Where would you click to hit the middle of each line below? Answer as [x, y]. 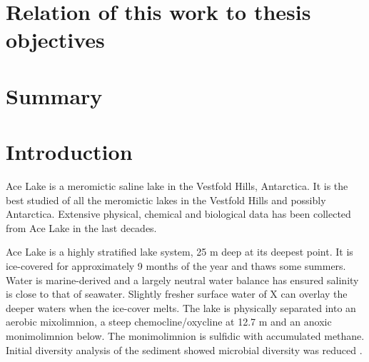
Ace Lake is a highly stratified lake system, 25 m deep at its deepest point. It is [180, 252]
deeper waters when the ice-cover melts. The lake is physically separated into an [181, 307]
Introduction [69, 152]
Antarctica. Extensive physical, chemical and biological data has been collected [178, 214]
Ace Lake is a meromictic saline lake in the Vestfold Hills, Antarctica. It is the [177, 186]
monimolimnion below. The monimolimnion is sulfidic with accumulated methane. [185, 336]
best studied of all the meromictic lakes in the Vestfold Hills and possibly [166, 200]
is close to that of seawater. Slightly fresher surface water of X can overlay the [177, 294]
